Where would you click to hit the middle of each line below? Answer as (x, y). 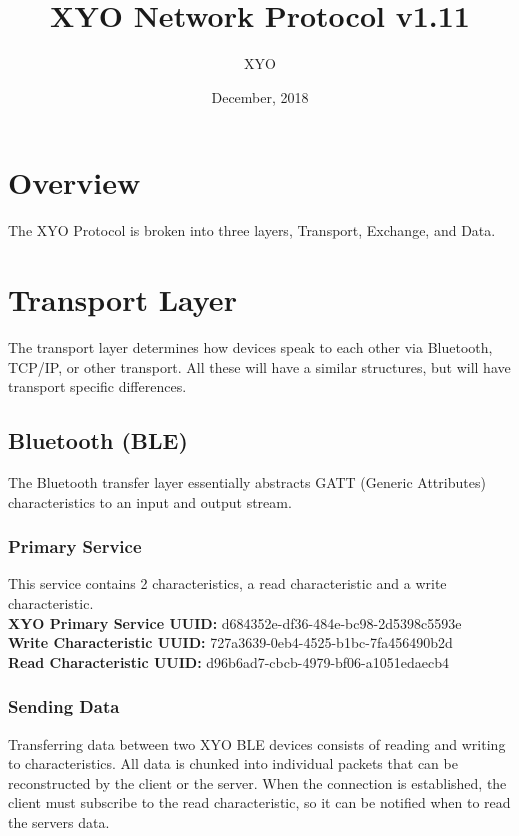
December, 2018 (260, 96)
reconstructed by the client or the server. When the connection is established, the (257, 782)
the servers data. (59, 821)
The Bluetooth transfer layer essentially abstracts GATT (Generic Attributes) (247, 481)
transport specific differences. (97, 386)
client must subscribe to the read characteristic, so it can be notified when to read (259, 802)
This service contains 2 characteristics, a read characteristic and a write (227, 583)
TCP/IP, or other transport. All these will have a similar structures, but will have (259, 366)
